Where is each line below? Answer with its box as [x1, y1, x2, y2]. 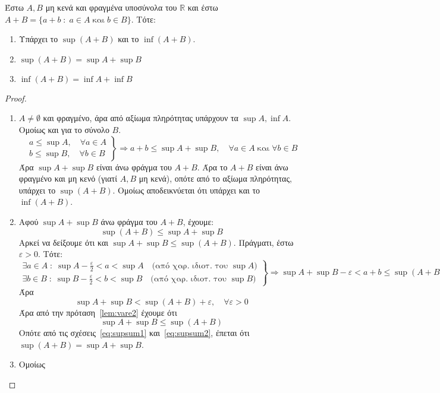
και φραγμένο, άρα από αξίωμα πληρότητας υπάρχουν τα [43, 112, 238, 124]
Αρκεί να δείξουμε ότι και [18, 236, 109, 248]
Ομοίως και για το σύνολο [18, 123, 109, 135]
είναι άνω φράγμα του [96, 160, 172, 173]
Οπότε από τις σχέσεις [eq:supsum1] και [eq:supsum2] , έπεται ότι [18, 327, 250, 339]
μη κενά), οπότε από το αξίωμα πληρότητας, [139, 172, 292, 185]
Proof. [5, 91, 27, 104]
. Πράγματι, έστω [233, 236, 294, 248]
